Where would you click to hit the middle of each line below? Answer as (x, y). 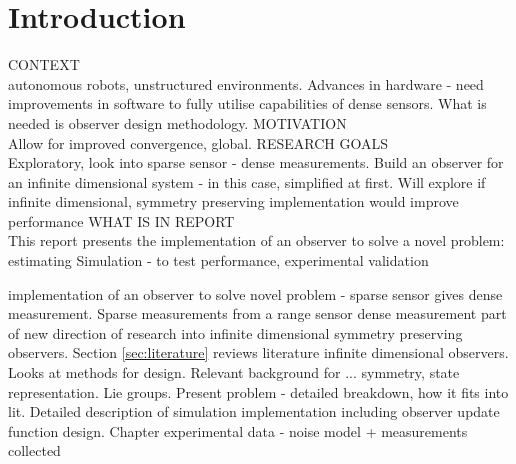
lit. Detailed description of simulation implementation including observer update (254, 411)
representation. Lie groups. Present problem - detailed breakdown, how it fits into (258, 391)
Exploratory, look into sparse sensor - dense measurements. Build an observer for (256, 162)
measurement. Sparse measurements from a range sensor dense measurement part (257, 313)
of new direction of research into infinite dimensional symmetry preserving (235, 332)
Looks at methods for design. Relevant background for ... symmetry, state (234, 372)
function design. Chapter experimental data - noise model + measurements (238, 430)
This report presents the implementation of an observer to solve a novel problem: (256, 240)
